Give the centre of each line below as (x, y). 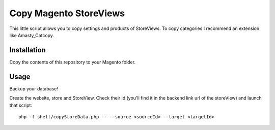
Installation (28, 50)
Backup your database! (34, 88)
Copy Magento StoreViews (67, 13)
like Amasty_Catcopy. (32, 35)
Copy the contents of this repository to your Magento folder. (73, 62)
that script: (21, 105)
